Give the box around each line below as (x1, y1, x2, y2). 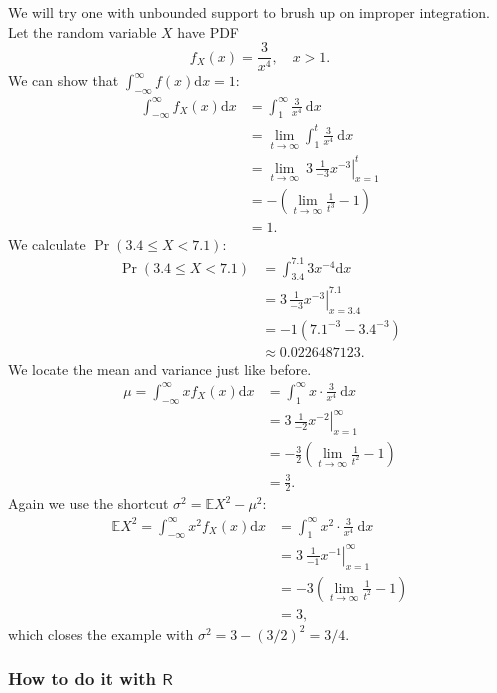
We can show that (8, 70, 119, 91)
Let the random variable (8, 21, 157, 42)
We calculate (8, 233, 86, 254)
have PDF (177, 21, 240, 42)
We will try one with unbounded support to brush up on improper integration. (8, 2, 490, 22)
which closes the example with (8, 623, 194, 644)
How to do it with (8, 666, 156, 691)
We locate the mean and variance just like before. (8, 358, 312, 379)
